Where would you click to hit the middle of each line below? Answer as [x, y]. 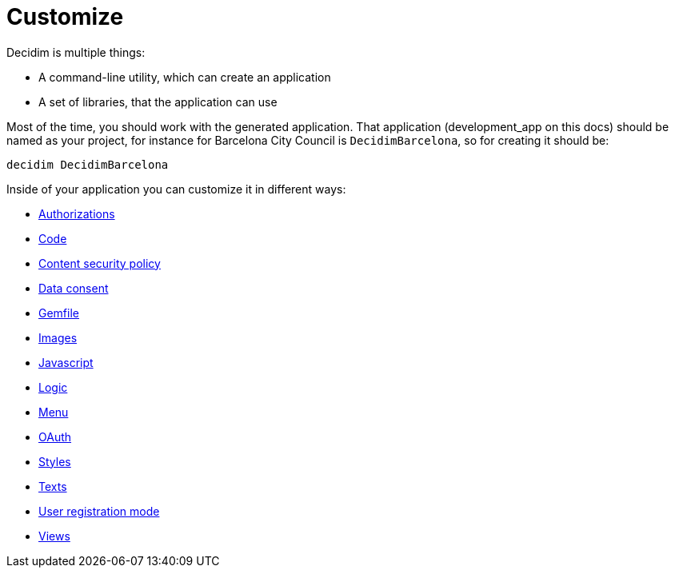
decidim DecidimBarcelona [88, 164]
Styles [55, 461]
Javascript [66, 362]
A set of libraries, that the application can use [158, 102]
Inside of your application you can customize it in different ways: [176, 189]
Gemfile [59, 313]
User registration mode [99, 511]
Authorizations [77, 213]
